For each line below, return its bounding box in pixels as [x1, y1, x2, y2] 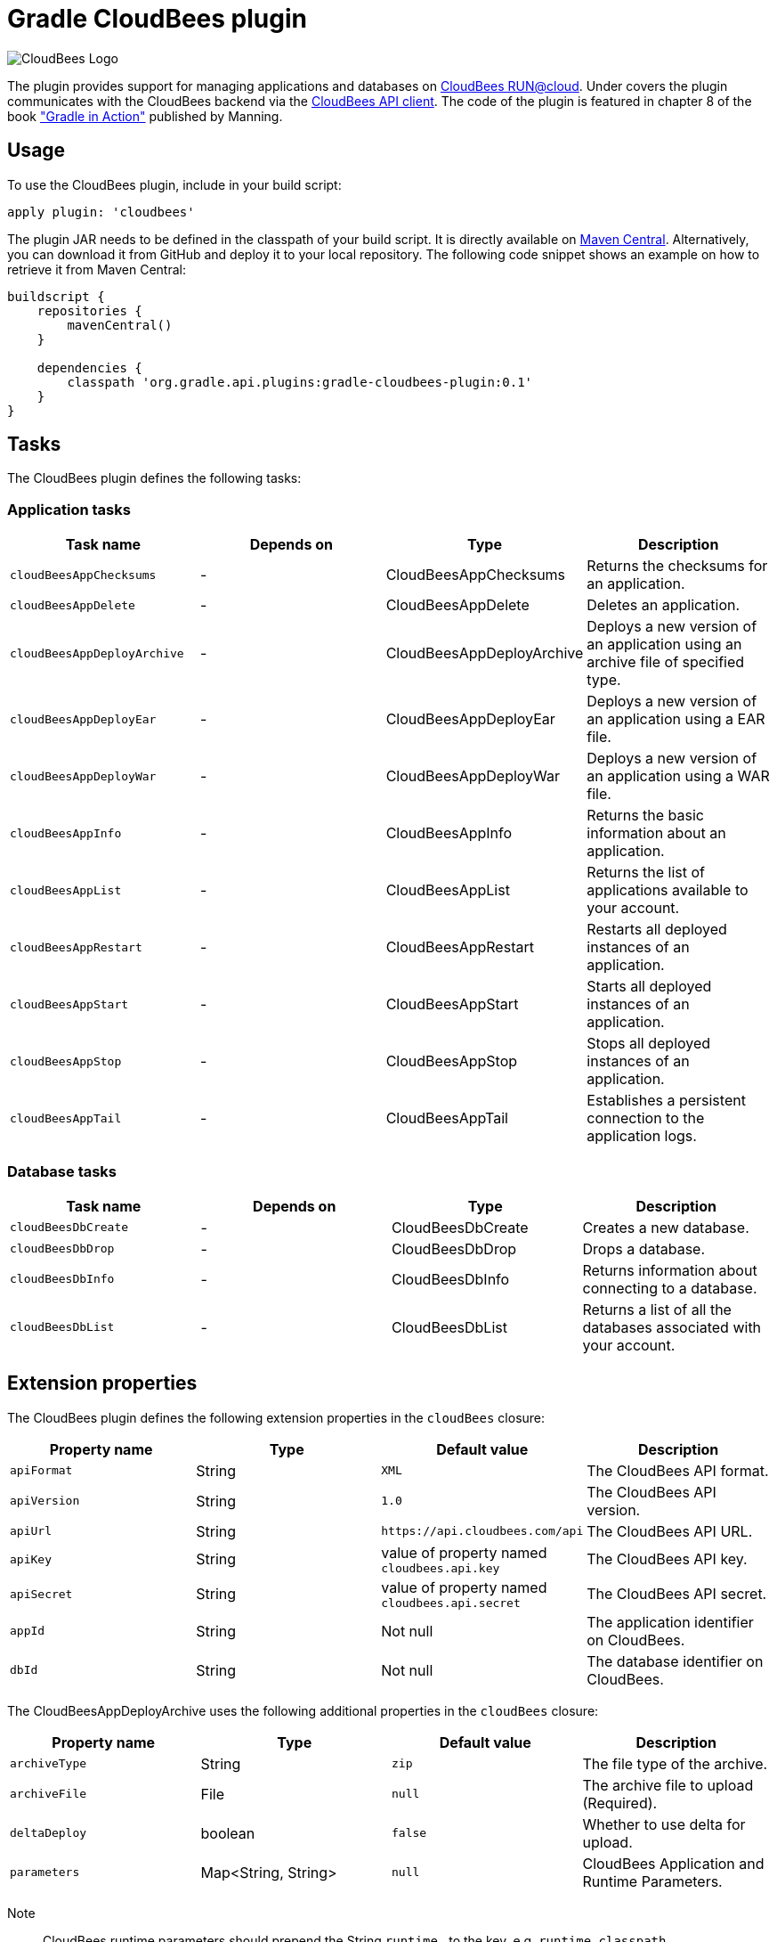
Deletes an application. [587, 596, 741, 615]
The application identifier [587, 1612, 754, 1631]
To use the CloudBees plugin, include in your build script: [7, 176, 342, 192]
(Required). [582, 1793, 658, 1812]
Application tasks [7, 500, 131, 518]
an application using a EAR [587, 710, 765, 729]
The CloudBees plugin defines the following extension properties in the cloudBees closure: [7, 1409, 546, 1425]
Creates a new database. [582, 1218, 749, 1236]
